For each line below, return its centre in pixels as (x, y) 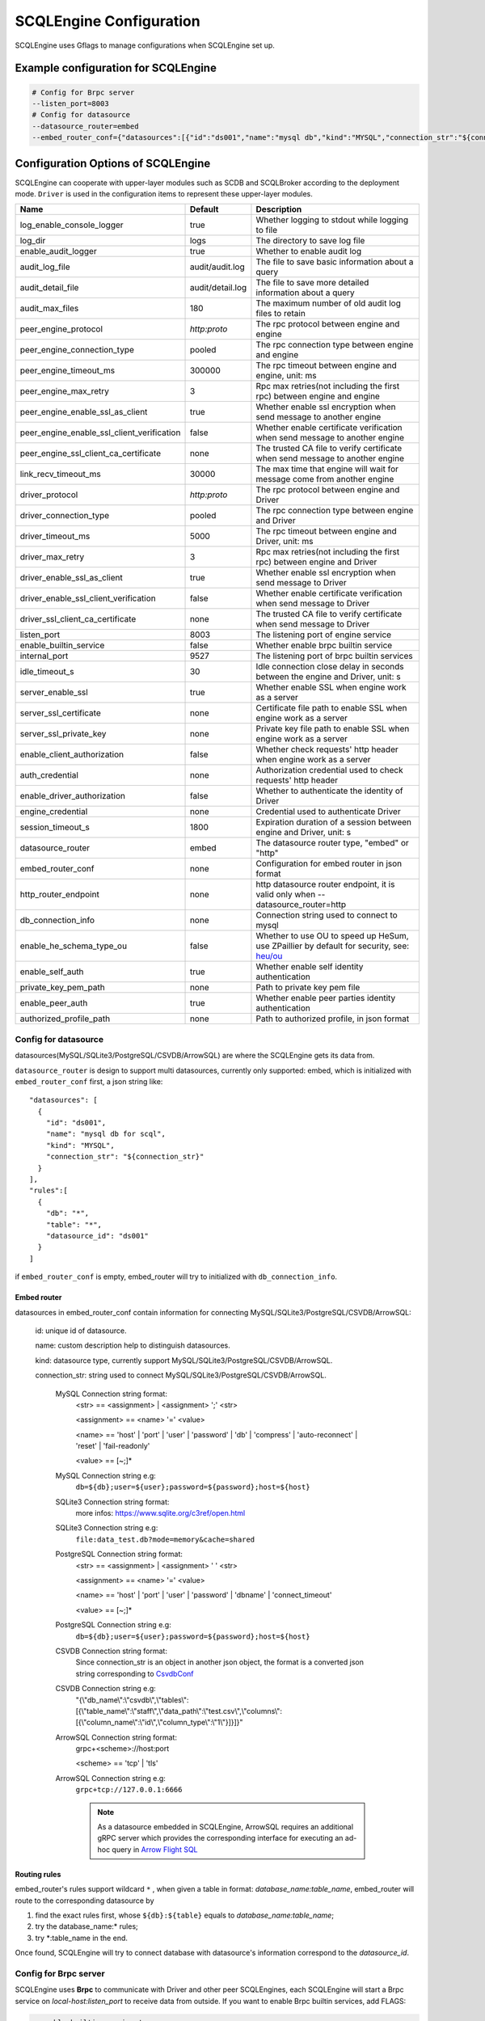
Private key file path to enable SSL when (333, 729)
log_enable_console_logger (72, 225)
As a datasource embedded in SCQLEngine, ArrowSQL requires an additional (226, 1827)
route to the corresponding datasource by (84, 1901)
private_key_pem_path (62, 988)
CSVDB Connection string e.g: (106, 1689)
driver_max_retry (52, 557)
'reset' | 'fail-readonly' (113, 1446)
